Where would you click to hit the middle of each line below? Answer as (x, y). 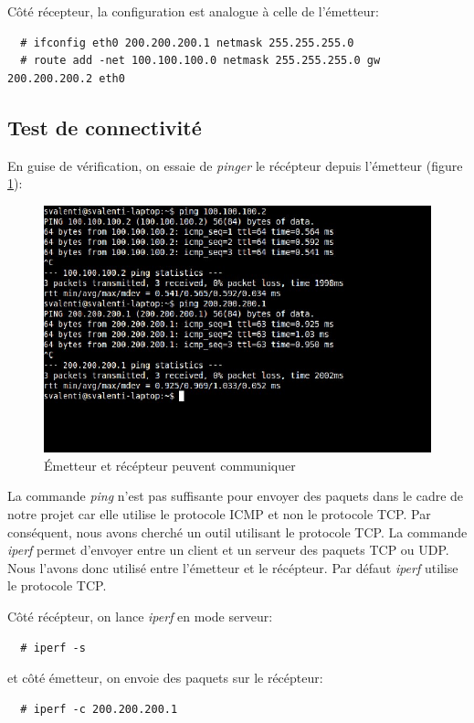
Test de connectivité (105, 127)
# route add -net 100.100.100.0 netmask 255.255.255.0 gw (200, 61)
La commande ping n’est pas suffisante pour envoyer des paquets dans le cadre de (236, 496)
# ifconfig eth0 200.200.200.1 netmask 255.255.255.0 (187, 43)
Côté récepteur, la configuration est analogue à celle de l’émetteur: (193, 11)
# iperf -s (53, 648)
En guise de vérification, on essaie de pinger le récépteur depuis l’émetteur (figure (235, 165)
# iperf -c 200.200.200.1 (99, 709)
